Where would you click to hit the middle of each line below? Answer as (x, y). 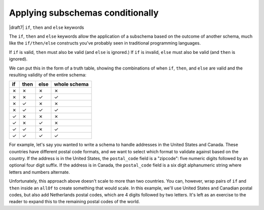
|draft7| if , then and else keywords (46, 27)
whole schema (71, 84)
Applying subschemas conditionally (84, 13)
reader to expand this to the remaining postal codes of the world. (75, 202)
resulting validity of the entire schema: (48, 75)
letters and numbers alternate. (40, 172)
